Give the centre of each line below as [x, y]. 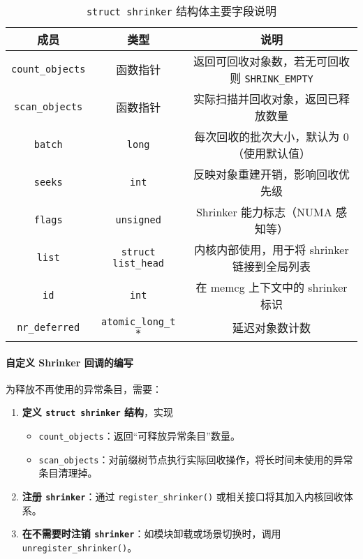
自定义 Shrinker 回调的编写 [69, 362]
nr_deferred [49, 327]
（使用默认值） [271, 153]
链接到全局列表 [271, 266]
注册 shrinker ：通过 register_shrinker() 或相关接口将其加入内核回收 [183, 496]
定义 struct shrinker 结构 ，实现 [97, 412]
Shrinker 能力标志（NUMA [264, 212]
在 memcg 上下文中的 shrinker [272, 287]
